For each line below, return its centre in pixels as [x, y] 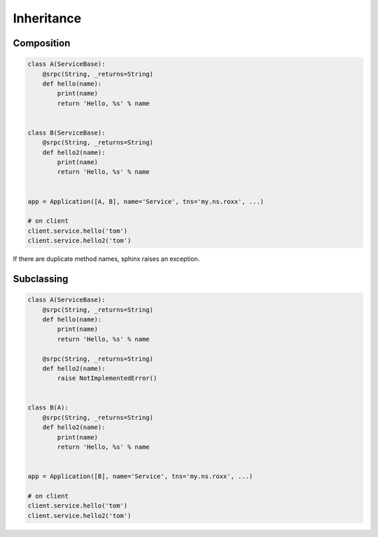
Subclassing [41, 279]
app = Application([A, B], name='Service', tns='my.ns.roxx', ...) [146, 201]
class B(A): [48, 408]
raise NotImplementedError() [107, 378]
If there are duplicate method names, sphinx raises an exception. [106, 259]
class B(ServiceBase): [66, 132]
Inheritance [47, 18]
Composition [42, 43]
